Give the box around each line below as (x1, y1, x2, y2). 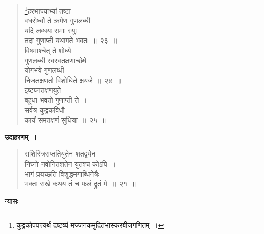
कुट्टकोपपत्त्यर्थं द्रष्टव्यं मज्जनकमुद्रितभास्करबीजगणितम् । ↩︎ (16, 220, 164, 230)
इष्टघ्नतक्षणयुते (24, 85, 61, 95)
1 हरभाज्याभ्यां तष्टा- (24, 4, 73, 16)
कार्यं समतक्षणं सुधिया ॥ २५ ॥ (24, 114, 106, 125)
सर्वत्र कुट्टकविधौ (24, 104, 65, 115)
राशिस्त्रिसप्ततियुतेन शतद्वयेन (24, 148, 96, 159)
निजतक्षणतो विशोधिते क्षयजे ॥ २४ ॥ (24, 74, 121, 85)
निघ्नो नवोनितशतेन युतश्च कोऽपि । (24, 158, 116, 169)
